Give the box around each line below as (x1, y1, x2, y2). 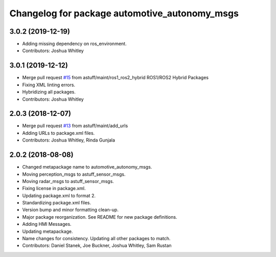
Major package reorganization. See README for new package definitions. (22, 214, 177, 220)
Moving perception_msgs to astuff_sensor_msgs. (22, 171, 126, 177)
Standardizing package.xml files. (22, 200, 91, 206)
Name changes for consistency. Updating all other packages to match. (22, 236, 171, 242)
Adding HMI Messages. (22, 221, 72, 227)
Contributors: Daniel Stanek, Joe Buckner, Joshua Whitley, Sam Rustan (22, 243, 172, 249)
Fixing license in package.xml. (22, 185, 86, 192)
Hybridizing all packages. (22, 89, 76, 95)
